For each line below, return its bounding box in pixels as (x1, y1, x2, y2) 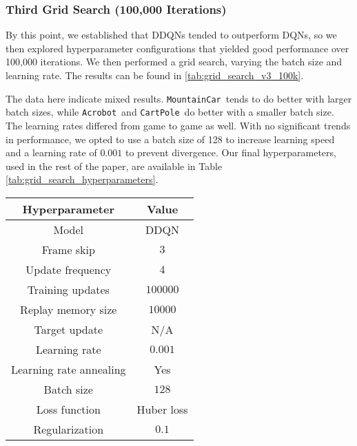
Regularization (33, 421, 104, 437)
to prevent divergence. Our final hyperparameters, (125, 145, 336, 160)
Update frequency (25, 261, 112, 277)
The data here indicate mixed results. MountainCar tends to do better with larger (6, 91, 352, 105)
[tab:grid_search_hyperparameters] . (6, 172, 159, 187)
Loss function (36, 401, 101, 417)
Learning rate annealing (11, 361, 126, 377)
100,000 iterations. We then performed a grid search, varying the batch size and (6, 54, 343, 69)
